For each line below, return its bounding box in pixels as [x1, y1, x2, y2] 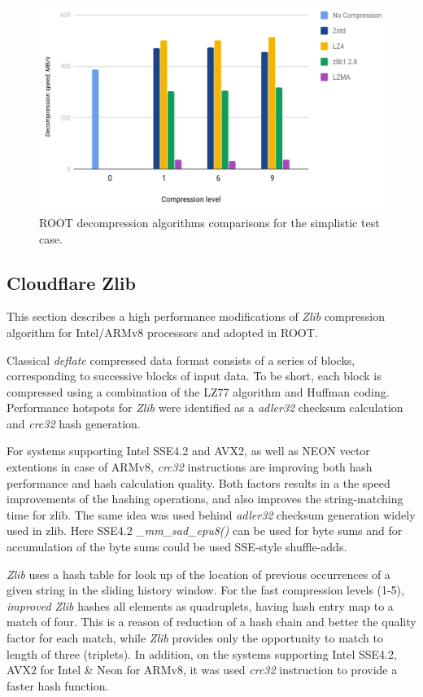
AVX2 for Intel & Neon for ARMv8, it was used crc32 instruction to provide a [7, 661, 398, 678]
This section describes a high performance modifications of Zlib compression [7, 308, 385, 325]
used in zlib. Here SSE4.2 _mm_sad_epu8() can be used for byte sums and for [7, 522, 403, 539]
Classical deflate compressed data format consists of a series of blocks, [7, 351, 355, 368]
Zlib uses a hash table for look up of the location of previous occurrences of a [7, 565, 390, 582]
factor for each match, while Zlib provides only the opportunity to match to [7, 629, 383, 646]
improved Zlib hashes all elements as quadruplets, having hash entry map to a [7, 597, 394, 614]
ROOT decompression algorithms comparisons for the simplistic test [39, 213, 380, 230]
